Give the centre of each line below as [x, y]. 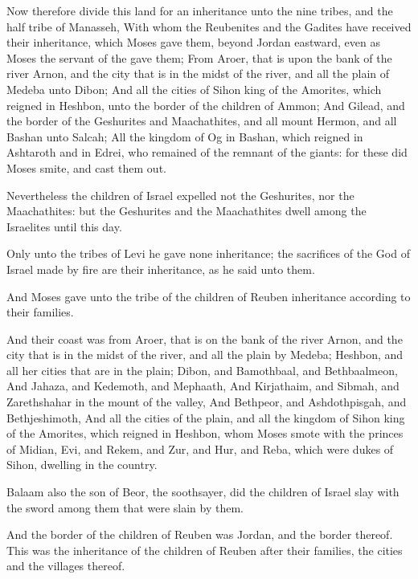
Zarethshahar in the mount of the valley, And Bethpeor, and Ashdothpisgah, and [207, 402]
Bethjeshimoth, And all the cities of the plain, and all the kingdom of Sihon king [206, 417]
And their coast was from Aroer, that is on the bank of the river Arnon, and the [205, 338]
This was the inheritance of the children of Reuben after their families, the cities [205, 550]
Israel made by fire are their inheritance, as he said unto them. [161, 269]
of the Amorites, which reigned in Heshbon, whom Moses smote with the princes [205, 433]
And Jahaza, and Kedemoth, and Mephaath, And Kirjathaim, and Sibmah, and [203, 386]
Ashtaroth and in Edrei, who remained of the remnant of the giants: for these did [207, 152]
